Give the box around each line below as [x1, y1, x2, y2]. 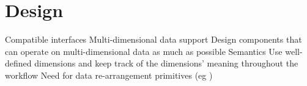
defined [5, 57, 32, 70]
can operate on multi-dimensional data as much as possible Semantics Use [5, 45, 283, 57]
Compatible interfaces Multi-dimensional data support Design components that [5, 33, 302, 46]
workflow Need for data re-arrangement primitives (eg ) [5, 68, 213, 81]
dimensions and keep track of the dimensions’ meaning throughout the [34, 57, 298, 70]
